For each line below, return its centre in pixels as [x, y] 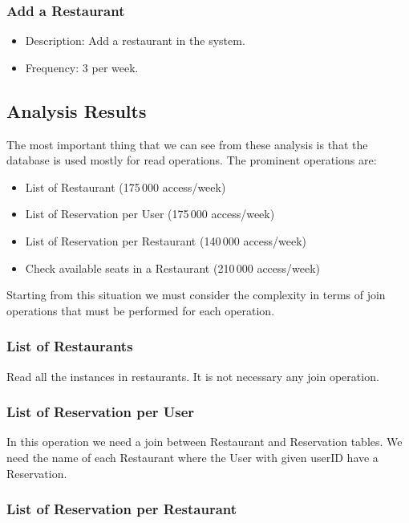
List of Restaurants [70, 346]
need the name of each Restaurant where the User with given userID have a [192, 457]
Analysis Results [77, 110]
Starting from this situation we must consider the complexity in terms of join [196, 295]
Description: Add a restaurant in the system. [135, 41]
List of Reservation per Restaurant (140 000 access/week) [166, 240]
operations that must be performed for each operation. [141, 310]
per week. [115, 67]
